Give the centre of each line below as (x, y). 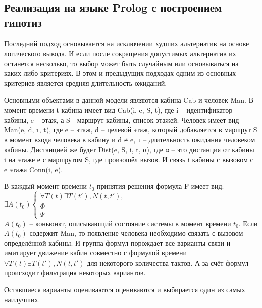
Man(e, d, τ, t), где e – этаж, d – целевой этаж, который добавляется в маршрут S (131, 130)
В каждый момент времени (45, 186)
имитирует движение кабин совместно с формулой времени (95, 253)
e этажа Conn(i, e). (34, 169)
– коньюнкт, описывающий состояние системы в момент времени (130, 223)
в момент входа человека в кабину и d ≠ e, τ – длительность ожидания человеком (130, 139)
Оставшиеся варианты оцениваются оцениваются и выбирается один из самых (125, 290)
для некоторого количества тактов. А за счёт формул (168, 262)
